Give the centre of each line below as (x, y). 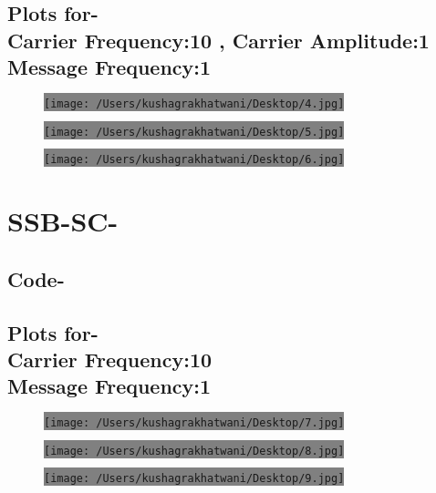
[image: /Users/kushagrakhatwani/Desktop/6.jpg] (194, 160)
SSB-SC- (63, 221)
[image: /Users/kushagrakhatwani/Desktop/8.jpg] (194, 451)
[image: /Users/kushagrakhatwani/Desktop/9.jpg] (194, 479)
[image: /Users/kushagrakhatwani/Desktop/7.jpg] (194, 423)
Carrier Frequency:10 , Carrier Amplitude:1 (218, 40)
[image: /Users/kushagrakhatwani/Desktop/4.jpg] (194, 103)
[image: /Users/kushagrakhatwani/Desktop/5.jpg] (194, 132)
